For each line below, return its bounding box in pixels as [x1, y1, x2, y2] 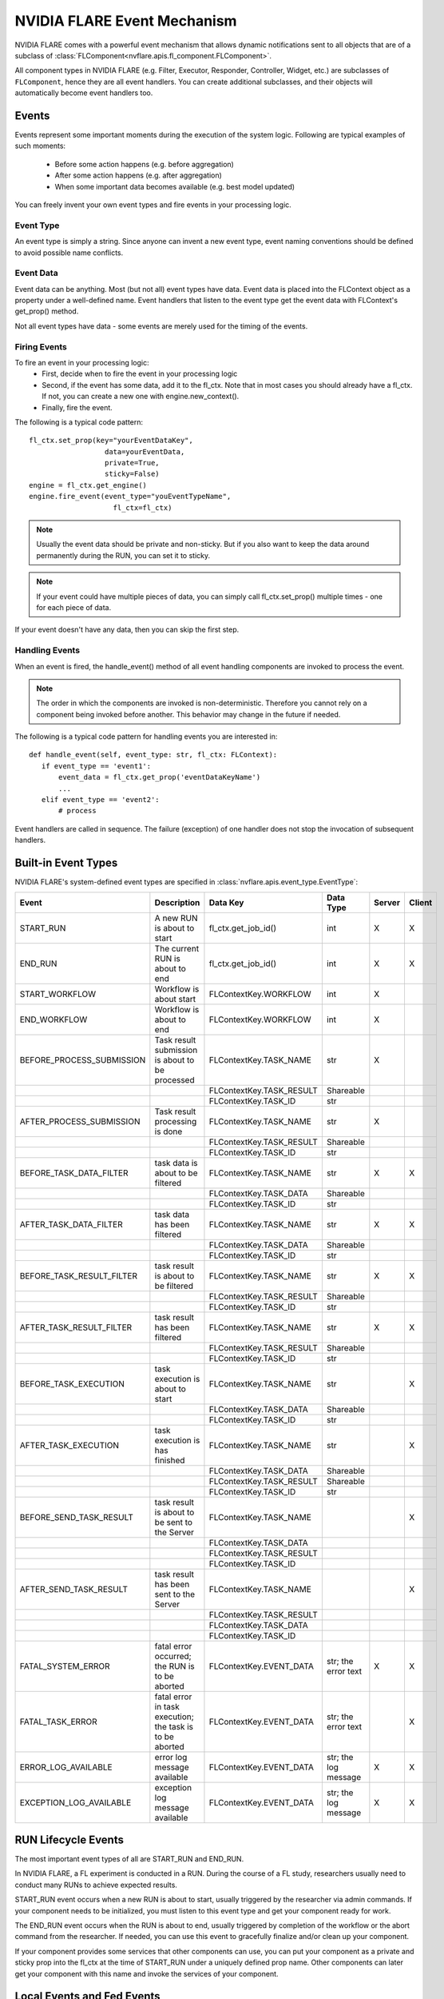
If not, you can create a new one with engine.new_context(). [42, 392, 240, 401]
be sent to [154, 1516, 193, 1527]
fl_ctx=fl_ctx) [113, 503, 172, 512]
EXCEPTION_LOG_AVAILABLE [19, 1797, 132, 1808]
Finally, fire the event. [42, 402, 113, 412]
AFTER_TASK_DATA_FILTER [19, 1219, 123, 1230]
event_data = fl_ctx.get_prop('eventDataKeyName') [58, 772, 261, 782]
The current [154, 943, 200, 954]
